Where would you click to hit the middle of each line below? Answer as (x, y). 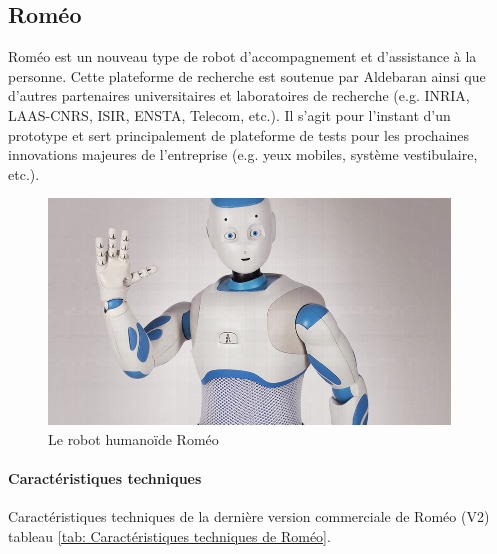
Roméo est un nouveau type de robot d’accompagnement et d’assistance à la (242, 56)
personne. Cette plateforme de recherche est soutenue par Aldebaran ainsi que (247, 75)
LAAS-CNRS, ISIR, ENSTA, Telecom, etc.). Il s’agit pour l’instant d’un (229, 114)
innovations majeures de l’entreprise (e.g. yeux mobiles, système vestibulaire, (243, 154)
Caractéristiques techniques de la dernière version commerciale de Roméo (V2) (249, 516)
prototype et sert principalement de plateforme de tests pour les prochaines (239, 134)
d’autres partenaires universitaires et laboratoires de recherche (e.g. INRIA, (239, 95)
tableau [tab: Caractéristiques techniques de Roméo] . (169, 535)
